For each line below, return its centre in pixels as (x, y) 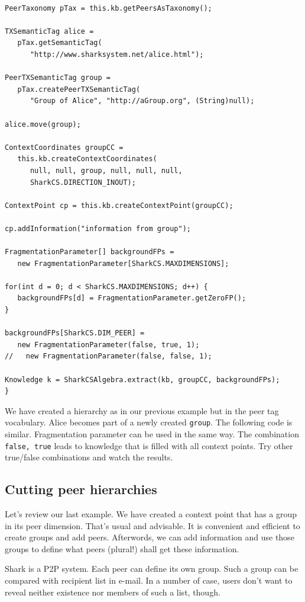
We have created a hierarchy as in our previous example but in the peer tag (142, 410)
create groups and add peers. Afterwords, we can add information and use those (150, 537)
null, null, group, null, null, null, (106, 170)
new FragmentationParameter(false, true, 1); (108, 345)
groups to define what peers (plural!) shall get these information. (122, 548)
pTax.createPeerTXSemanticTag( (79, 89)
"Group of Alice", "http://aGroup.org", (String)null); (142, 101)
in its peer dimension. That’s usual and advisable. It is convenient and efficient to (152, 525)
